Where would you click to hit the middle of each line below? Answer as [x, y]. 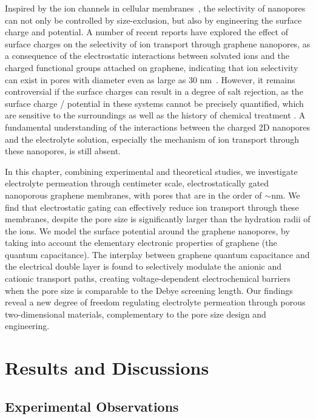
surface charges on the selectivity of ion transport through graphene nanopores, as [158, 43]
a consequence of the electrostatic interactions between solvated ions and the [147, 56]
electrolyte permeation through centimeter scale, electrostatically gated [137, 183]
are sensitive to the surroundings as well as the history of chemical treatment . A [155, 115]
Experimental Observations [92, 406]
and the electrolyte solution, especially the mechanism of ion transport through [152, 139]
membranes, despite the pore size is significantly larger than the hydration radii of [158, 219]
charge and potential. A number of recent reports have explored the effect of [146, 32]
